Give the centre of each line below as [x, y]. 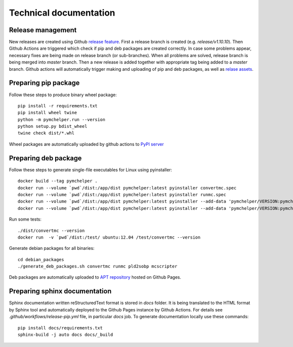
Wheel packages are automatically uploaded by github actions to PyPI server [86, 144]
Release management [43, 30]
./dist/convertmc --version [51, 230]
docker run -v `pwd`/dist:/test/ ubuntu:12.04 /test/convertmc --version [109, 237]
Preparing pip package [44, 83]
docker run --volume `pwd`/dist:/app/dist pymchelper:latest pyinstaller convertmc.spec [127, 188]
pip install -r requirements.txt [58, 106]
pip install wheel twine [47, 113]
